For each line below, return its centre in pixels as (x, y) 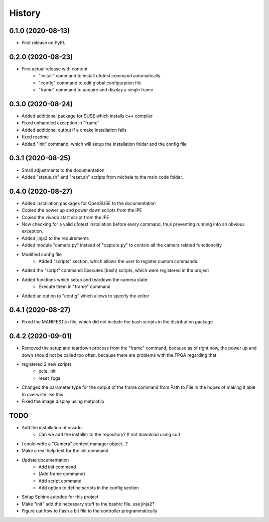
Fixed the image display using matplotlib (63, 401)
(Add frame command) (62, 474)
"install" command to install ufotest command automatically (100, 76)
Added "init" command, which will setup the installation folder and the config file (104, 144)
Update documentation (45, 460)
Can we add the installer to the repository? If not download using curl (109, 435)
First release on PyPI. (44, 43)
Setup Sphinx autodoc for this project (60, 497)
